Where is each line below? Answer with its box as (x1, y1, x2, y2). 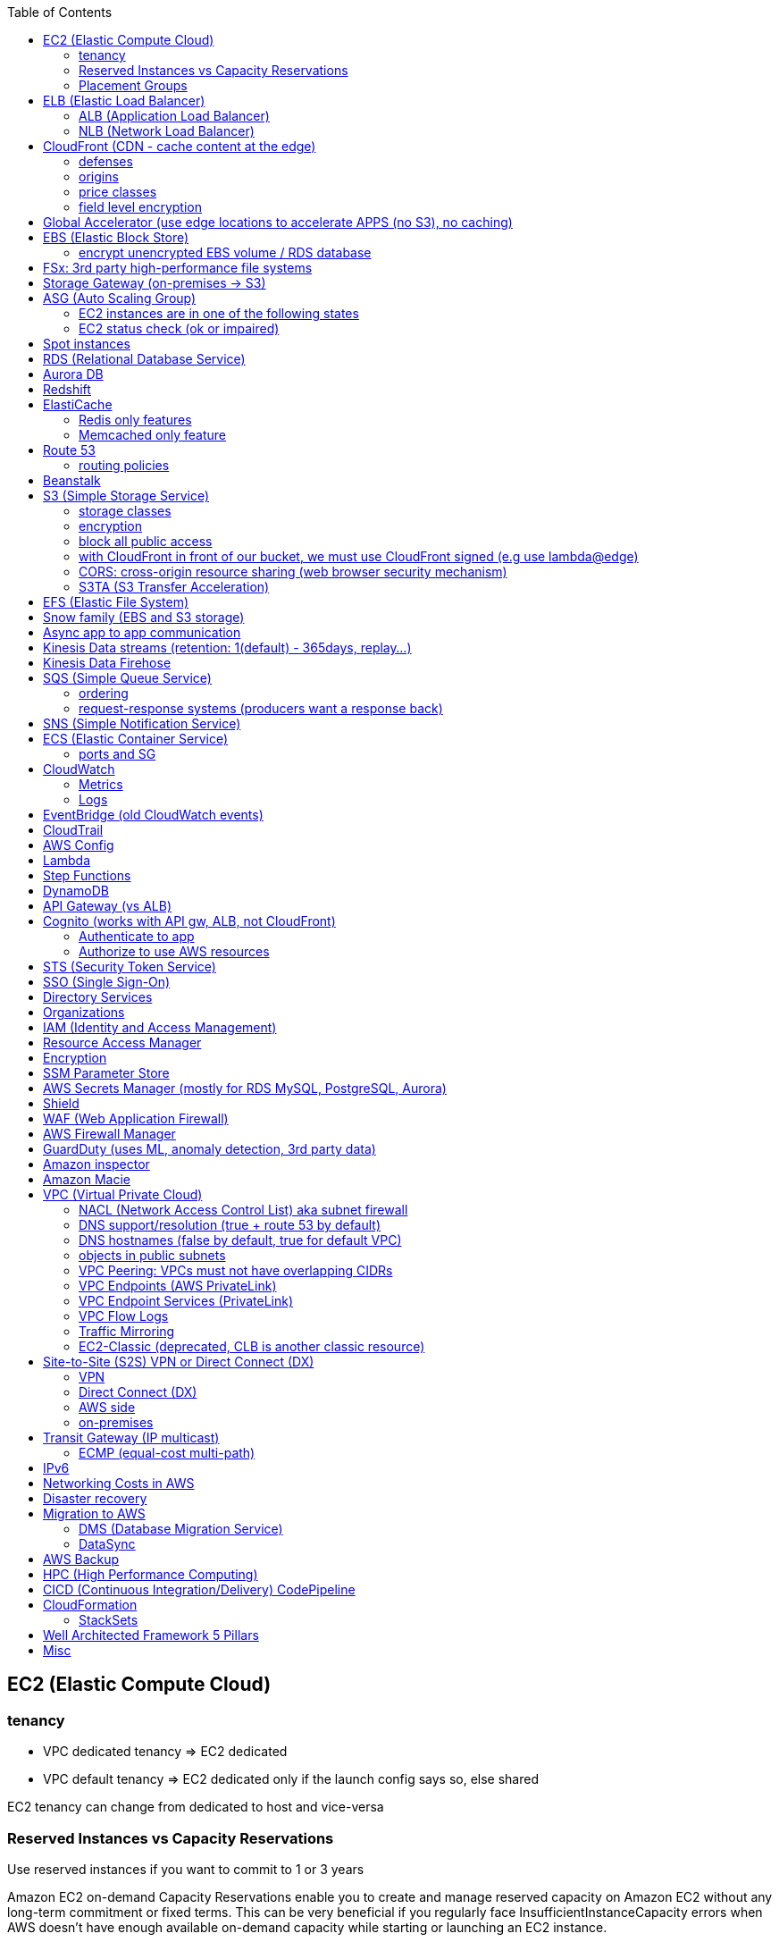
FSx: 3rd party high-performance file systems (43, 260, 313, 275)
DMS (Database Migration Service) (79, 1521, 283, 1536)
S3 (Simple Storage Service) (43, 488, 210, 503)
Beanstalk (43, 473, 101, 488)
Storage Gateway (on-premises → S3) (43, 275, 266, 290)
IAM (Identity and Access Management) (43, 1020, 277, 1035)
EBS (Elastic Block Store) (43, 230, 189, 245)
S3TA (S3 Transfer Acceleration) (79, 579, 270, 594)
